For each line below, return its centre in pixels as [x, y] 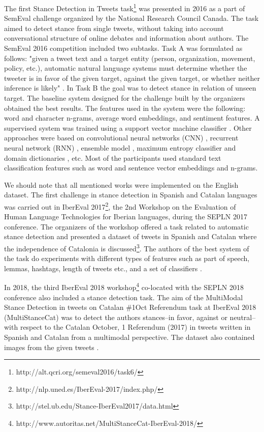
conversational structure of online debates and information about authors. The [126, 38]
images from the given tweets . [52, 347]
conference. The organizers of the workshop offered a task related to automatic [126, 226]
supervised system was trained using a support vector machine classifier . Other [128, 127]
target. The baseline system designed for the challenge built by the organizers [125, 98]
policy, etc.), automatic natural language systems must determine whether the [126, 68]
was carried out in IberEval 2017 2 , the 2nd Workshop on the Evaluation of [120, 206]
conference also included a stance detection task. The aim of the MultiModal [124, 297]
